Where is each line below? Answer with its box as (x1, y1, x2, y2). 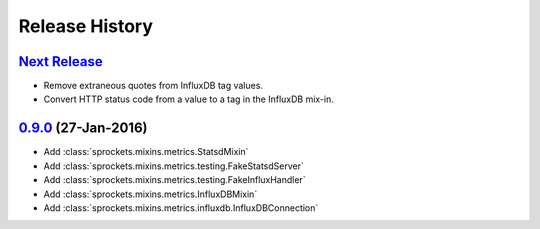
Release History (18, 15, 154, 37)
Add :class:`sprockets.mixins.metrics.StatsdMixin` (43, 146, 249, 158)
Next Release (18, 53, 104, 70)
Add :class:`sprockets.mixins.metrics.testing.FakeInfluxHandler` (43, 174, 306, 186)
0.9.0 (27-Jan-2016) (18, 120, 148, 137)
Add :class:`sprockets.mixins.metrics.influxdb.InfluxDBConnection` (43, 201, 319, 214)
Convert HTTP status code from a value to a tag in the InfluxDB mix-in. (43, 93, 335, 105)
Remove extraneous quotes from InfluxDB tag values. (43, 80, 264, 92)
